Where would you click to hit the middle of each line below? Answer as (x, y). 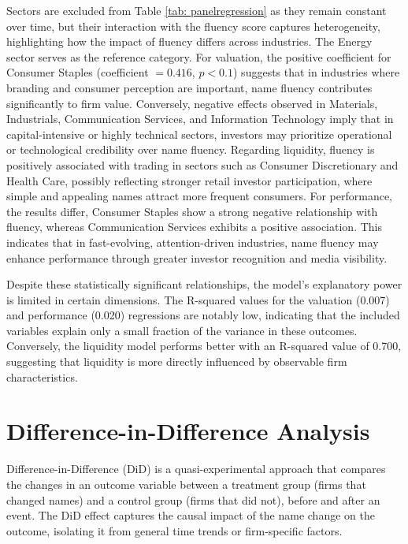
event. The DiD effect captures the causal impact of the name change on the (191, 515)
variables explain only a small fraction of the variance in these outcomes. (182, 330)
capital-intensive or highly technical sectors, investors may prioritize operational (199, 134)
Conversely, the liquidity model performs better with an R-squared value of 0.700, (204, 346)
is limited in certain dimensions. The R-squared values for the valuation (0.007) (198, 299)
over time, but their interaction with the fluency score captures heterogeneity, (193, 26)
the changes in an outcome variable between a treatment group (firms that (186, 484)
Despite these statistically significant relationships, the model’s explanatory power (204, 284)
